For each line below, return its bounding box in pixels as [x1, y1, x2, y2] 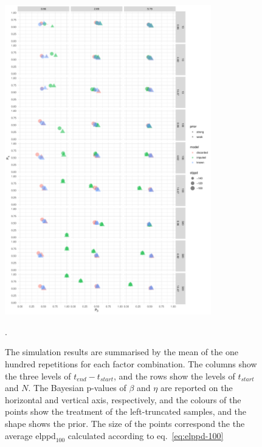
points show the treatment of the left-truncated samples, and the [5, 405, 247, 418]
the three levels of [5, 369, 71, 382]
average [5, 429, 33, 442]
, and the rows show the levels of [113, 369, 235, 382]
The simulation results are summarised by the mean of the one [5, 345, 238, 358]
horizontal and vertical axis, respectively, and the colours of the [5, 393, 241, 406]
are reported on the [160, 381, 233, 394]
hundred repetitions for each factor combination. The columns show [5, 358, 257, 370]
